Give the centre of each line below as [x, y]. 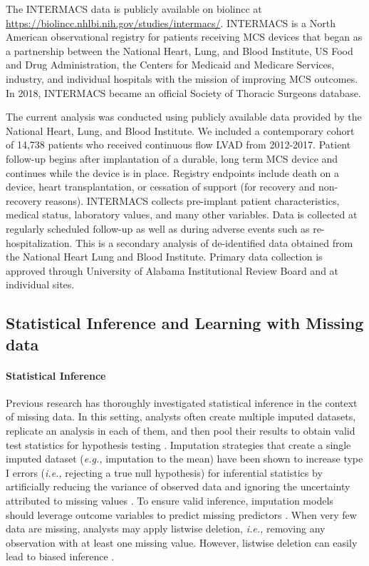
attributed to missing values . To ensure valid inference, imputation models [170, 500]
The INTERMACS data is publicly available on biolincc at [134, 9]
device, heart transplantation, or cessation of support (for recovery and [161, 187]
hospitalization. [39, 242]
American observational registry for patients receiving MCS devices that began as [184, 37]
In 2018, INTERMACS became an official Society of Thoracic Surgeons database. [183, 92]
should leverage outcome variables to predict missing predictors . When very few [181, 514]
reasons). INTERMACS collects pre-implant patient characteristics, [192, 200]
